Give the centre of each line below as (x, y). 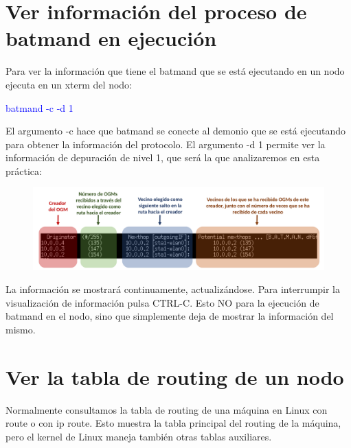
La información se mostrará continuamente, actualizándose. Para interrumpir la (173, 289)
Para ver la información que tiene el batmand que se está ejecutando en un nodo (175, 71)
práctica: (24, 170)
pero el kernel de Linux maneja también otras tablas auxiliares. (139, 436)
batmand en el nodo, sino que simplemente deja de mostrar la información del (170, 316)
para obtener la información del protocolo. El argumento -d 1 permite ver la (166, 144)
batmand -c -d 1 (39, 107)
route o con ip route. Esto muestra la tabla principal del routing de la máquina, (173, 423)
